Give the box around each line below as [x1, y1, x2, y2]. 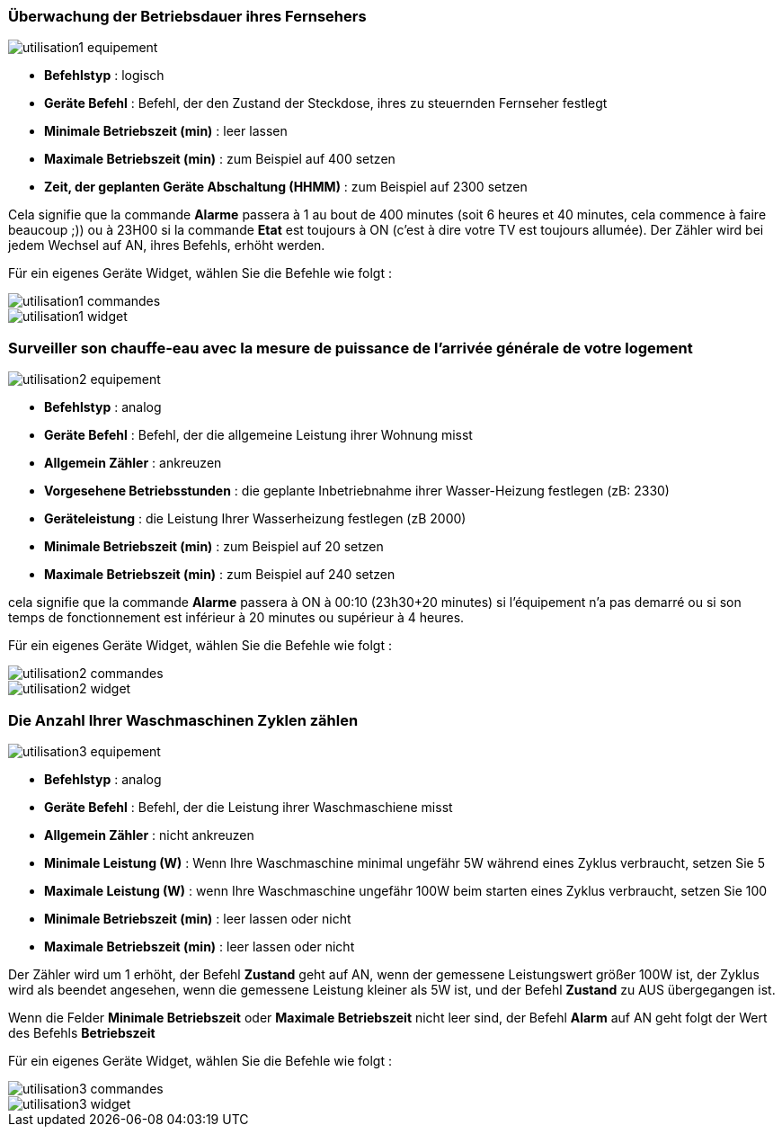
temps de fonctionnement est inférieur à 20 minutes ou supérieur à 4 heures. [8, 610, 465, 626]
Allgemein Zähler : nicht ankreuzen [44, 826, 254, 843]
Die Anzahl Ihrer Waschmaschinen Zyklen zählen [8, 710, 359, 729]
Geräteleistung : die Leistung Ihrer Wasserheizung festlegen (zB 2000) [44, 511, 467, 527]
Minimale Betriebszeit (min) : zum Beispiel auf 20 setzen [44, 539, 384, 555]
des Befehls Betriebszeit [8, 1024, 156, 1040]
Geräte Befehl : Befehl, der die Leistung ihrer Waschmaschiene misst [44, 799, 453, 815]
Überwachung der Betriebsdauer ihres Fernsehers [8, 7, 367, 25]
